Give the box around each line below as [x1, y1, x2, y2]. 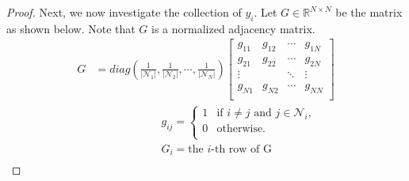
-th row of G [211, 143, 272, 155]
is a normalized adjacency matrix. [151, 20, 315, 36]
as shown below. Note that [6, 20, 136, 36]
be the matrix [335, 4, 403, 20]
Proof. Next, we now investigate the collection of [6, 4, 242, 20]
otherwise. [216, 123, 266, 135]
